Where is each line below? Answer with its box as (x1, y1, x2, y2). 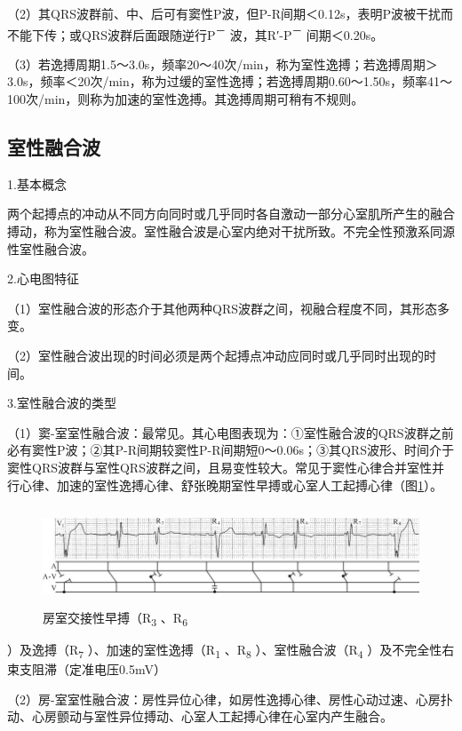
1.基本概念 (7, 174, 67, 193)
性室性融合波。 (7, 239, 94, 258)
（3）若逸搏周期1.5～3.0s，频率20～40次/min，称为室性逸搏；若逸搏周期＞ (7, 54, 438, 73)
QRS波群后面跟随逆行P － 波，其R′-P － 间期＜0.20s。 (81, 22, 384, 44)
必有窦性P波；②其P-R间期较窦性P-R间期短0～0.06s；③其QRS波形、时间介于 (7, 441, 454, 459)
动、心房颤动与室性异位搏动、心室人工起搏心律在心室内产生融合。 (7, 707, 393, 726)
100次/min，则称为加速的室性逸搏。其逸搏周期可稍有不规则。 (7, 90, 364, 108)
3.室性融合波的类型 (7, 393, 116, 412)
